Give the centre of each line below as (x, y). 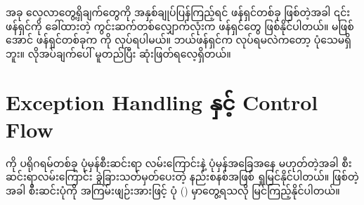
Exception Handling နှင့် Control (162, 101)
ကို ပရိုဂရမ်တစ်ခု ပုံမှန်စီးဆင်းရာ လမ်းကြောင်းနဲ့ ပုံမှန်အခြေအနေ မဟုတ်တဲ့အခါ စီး (179, 163)
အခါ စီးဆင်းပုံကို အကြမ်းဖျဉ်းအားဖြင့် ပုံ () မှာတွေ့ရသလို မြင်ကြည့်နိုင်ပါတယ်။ (173, 190)
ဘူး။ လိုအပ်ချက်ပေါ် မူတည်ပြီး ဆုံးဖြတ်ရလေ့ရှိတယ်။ (118, 53)
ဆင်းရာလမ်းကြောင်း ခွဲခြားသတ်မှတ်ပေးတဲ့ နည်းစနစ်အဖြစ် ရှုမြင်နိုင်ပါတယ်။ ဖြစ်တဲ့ (182, 177)
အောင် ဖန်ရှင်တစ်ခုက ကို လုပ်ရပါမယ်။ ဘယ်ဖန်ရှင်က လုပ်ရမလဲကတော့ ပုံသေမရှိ (178, 40)
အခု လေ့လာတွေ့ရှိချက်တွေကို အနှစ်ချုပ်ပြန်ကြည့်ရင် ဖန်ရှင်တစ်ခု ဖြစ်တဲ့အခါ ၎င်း (178, 12)
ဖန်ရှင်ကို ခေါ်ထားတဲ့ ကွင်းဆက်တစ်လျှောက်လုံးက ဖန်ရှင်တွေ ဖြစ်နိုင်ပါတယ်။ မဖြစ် (180, 26)
